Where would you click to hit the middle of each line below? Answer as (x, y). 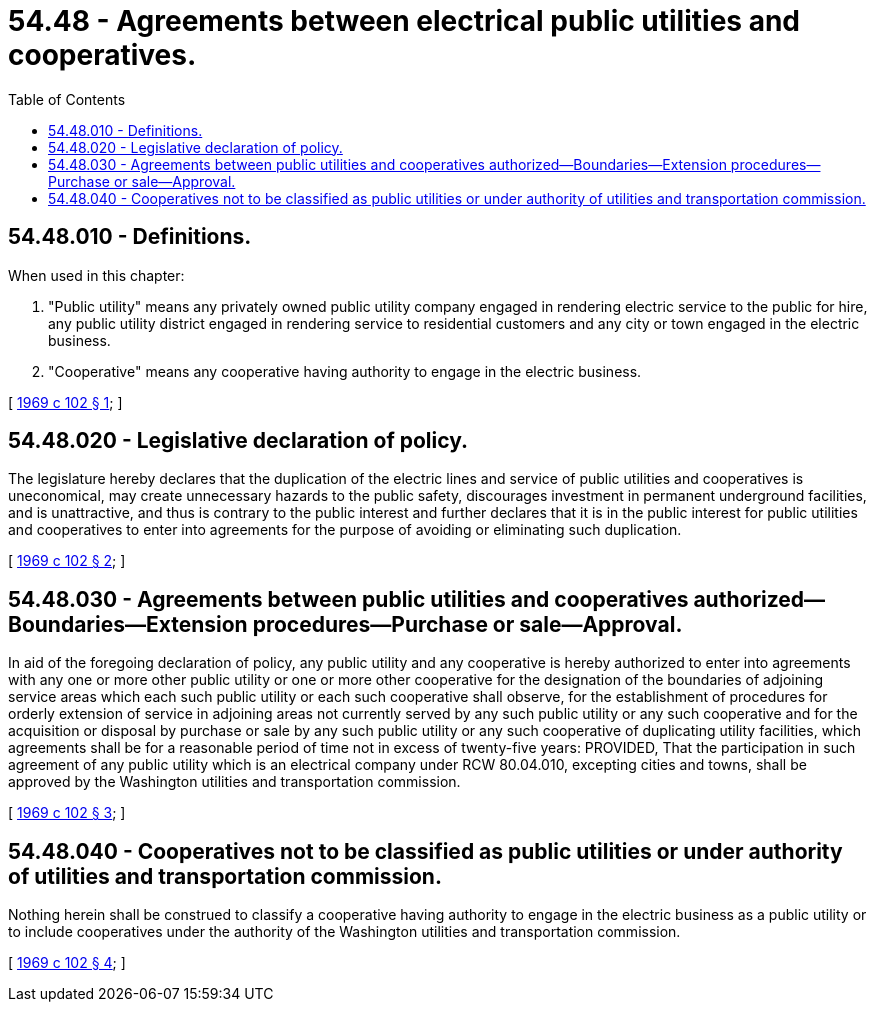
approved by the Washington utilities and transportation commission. (234, 782)
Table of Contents (67, 99)
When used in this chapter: (96, 275)
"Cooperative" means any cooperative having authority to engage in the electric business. (345, 371)
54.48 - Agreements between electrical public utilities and (404, 21)
